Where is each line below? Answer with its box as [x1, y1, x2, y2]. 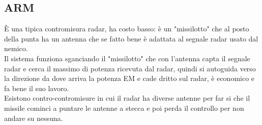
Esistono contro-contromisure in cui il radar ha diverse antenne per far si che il [4, 93, 250, 103]
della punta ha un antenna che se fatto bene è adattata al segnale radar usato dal [4, 33, 258, 44]
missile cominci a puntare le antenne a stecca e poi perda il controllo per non [4, 102, 244, 113]
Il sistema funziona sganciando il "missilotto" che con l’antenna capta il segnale [4, 53, 250, 63]
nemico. [4, 43, 28, 54]
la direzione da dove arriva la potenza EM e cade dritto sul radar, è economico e [4, 73, 255, 84]
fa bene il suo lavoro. [4, 82, 69, 93]
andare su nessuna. [4, 112, 63, 123]
